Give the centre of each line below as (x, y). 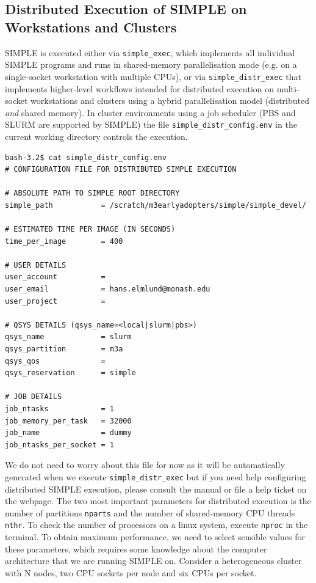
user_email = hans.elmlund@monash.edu (108, 289)
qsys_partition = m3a (64, 349)
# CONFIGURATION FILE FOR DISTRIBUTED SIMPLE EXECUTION (121, 170)
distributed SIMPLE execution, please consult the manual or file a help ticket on (156, 489)
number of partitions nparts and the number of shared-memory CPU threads (150, 512)
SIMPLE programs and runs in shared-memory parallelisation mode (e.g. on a (151, 64)
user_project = (55, 301)
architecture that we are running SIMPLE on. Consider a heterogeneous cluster (153, 561)
